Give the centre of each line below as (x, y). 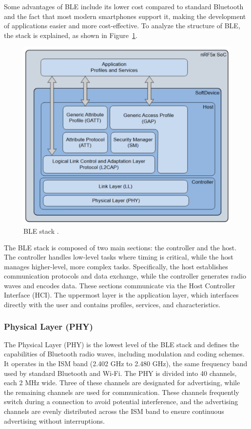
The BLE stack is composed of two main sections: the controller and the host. (120, 247)
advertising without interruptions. (54, 420)
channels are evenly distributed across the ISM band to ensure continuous (114, 411)
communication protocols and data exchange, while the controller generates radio (125, 276)
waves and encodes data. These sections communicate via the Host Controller (120, 285)
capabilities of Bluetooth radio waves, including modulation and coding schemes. (124, 354)
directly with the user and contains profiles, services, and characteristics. (112, 305)
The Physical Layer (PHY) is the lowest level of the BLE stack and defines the (122, 344)
